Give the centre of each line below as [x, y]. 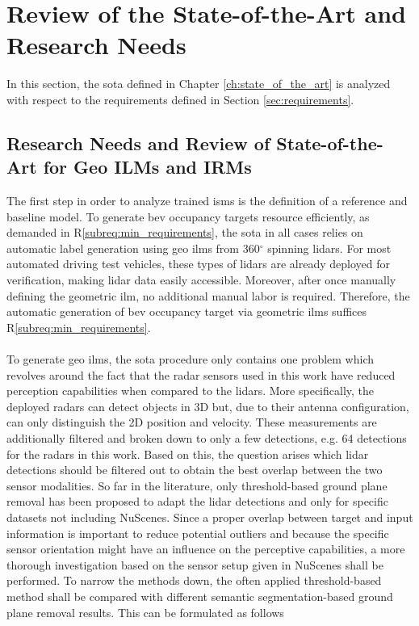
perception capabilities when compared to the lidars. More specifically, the [191, 391]
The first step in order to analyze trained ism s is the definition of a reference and [207, 201]
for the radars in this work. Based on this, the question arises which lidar [188, 454]
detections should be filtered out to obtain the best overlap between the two [195, 470]
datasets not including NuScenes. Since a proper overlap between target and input [210, 517]
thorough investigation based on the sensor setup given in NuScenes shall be [195, 564]
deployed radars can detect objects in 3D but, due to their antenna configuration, [208, 406]
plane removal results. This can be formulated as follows [145, 612]
